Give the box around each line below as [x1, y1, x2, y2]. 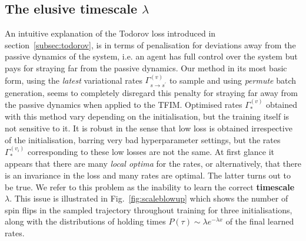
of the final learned [225, 215, 294, 227]
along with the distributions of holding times [5, 215, 166, 227]
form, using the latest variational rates [5, 74, 142, 86]
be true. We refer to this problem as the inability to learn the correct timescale [5, 180, 295, 193]
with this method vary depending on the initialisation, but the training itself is [5, 110, 290, 123]
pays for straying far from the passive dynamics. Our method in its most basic [5, 61, 287, 74]
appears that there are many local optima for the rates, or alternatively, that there [5, 157, 301, 170]
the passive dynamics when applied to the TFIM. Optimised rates [5, 98, 242, 111]
